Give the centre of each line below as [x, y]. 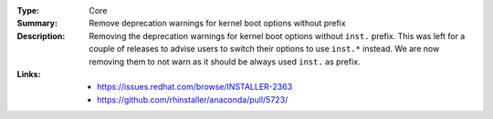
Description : [41, 35]
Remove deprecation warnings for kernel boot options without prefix [217, 24]
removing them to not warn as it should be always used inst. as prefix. [225, 61]
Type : [28, 10]
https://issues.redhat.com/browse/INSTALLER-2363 [195, 87]
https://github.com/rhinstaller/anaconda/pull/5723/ [193, 99]
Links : [29, 74]
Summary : [37, 24]
